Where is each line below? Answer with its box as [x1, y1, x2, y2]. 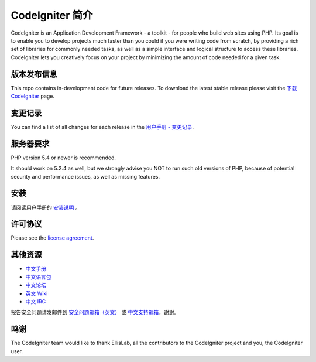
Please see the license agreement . [11, 234, 94, 241]
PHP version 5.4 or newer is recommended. [11, 154, 116, 161]
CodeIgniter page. [11, 93, 55, 100]
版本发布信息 [11, 69, 57, 79]
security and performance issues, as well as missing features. [11, 173, 160, 180]
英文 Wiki [25, 290, 48, 297]
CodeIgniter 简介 [11, 9, 93, 22]
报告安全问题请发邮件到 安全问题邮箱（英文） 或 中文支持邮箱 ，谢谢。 [11, 309, 180, 316]
